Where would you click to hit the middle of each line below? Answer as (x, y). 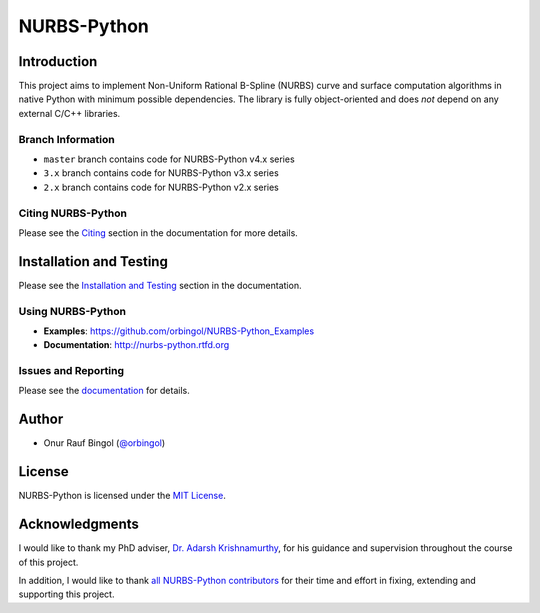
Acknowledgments (79, 524)
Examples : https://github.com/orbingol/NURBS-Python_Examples (179, 331)
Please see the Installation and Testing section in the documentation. (160, 285)
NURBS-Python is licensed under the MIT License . (122, 496)
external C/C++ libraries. (69, 113)
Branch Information (66, 139)
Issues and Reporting (71, 371)
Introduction (58, 61)
